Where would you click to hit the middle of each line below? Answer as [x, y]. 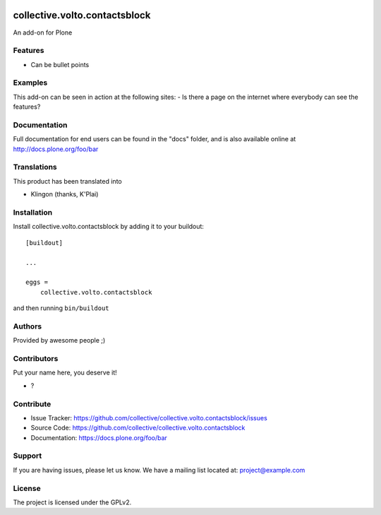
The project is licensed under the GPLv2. [72, 502]
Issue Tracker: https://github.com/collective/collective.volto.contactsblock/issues [149, 418]
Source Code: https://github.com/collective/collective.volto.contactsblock [138, 428]
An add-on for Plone [43, 32]
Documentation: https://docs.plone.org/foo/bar [99, 437]
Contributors [36, 359]
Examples [30, 83]
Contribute [32, 404]
